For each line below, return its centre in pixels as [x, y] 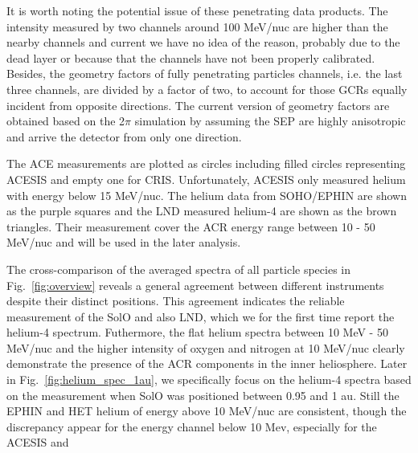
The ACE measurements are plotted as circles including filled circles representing [206, 163]
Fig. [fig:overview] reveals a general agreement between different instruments [195, 285]
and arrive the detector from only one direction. [124, 136]
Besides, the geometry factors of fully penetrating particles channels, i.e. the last [205, 73]
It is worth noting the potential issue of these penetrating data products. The [197, 10]
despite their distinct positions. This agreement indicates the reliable [176, 301]
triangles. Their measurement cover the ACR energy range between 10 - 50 [191, 226]
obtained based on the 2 [66, 121]
